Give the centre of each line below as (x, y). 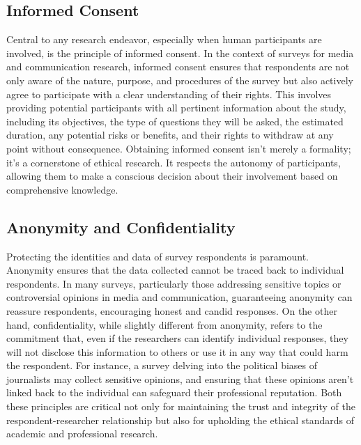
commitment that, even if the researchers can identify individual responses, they (177, 338)
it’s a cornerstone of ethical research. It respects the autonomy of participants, (174, 162)
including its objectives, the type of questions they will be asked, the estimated (175, 121)
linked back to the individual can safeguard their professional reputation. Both (174, 392)
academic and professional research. (82, 434)
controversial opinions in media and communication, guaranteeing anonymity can (179, 297)
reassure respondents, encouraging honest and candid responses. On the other (172, 310)
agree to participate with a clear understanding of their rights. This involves (169, 94)
